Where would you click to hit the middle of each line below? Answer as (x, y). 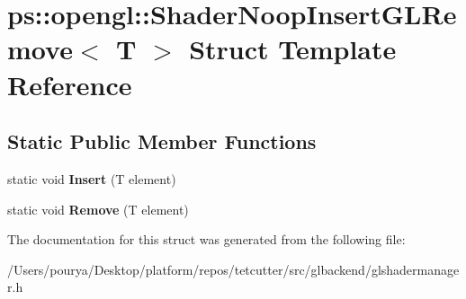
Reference (70, 84)
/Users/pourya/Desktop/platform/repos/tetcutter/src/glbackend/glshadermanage (233, 269)
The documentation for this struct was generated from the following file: (206, 239)
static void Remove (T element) (98, 209)
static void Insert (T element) (92, 178)
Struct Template (293, 49)
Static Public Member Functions (162, 141)
